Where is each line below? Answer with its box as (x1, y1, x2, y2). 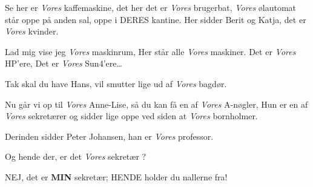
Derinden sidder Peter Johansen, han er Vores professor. (5, 130, 214, 142)
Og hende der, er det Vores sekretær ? (5, 150, 147, 163)
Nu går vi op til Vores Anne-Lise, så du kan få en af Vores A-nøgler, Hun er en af (5, 97, 308, 110)
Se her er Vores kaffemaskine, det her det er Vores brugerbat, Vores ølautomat (5, 1, 297, 13)
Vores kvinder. (5, 25, 59, 38)
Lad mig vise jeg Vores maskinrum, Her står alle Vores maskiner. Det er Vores (5, 45, 296, 57)
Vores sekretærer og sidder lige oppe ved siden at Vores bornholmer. (5, 110, 258, 122)
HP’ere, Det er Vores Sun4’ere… (5, 57, 122, 70)
